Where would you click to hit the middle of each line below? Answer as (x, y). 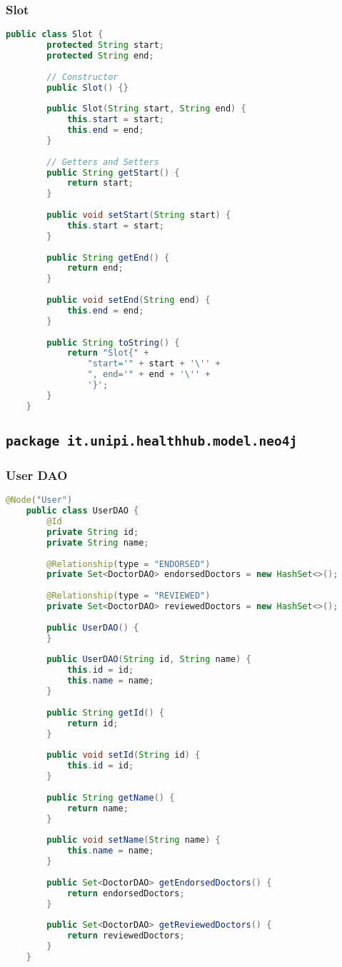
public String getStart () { (113, 172)
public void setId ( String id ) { (124, 755)
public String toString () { (113, 342)
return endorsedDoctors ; (126, 893)
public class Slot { (55, 35)
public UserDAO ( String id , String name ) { (149, 660)
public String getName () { (111, 797)
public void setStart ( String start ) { (139, 215)
